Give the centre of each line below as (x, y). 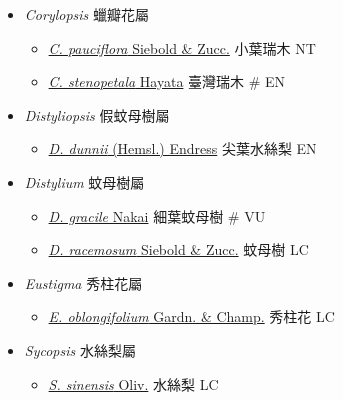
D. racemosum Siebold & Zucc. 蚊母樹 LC (178, 249)
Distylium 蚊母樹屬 (84, 181)
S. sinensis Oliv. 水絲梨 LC (133, 383)
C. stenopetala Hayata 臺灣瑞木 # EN (167, 81)
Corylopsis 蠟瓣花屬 (87, 14)
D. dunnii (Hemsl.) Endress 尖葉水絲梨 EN (182, 148)
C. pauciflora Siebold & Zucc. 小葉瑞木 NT (182, 47)
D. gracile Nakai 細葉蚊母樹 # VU (157, 215)
